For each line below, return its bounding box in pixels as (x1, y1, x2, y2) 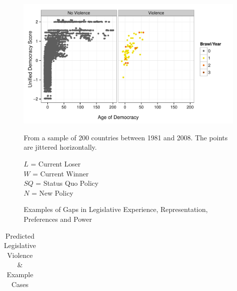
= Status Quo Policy (36, 178, 99, 188)
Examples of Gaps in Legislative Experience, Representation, (24, 204, 208, 214)
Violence (7, 249, 33, 260)
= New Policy (31, 187, 74, 198)
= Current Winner (32, 168, 89, 178)
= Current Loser (31, 159, 81, 168)
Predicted (5, 230, 35, 241)
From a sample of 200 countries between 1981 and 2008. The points (24, 132, 228, 142)
